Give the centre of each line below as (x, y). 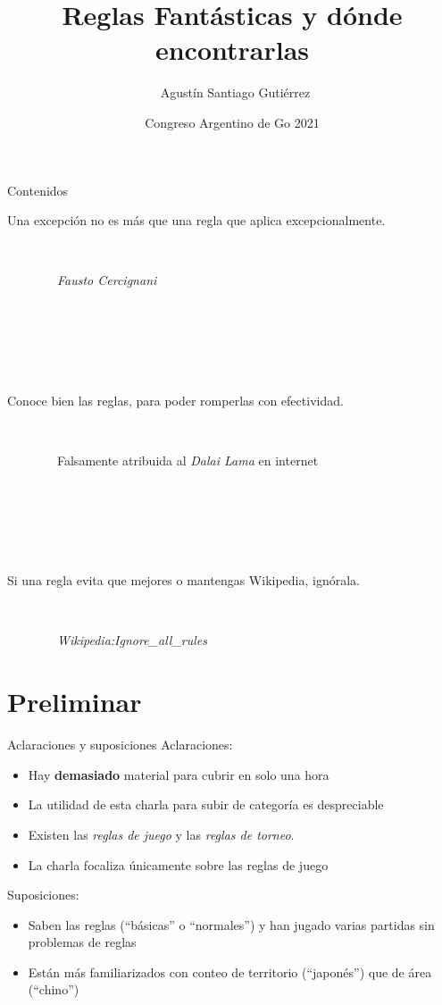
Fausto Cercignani (107, 280)
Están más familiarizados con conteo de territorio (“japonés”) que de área (230, 971)
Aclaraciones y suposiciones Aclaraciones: (120, 745)
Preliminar (75, 702)
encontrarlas (232, 50)
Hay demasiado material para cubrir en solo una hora (179, 774)
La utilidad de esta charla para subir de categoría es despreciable (206, 804)
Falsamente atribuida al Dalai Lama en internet (188, 460)
